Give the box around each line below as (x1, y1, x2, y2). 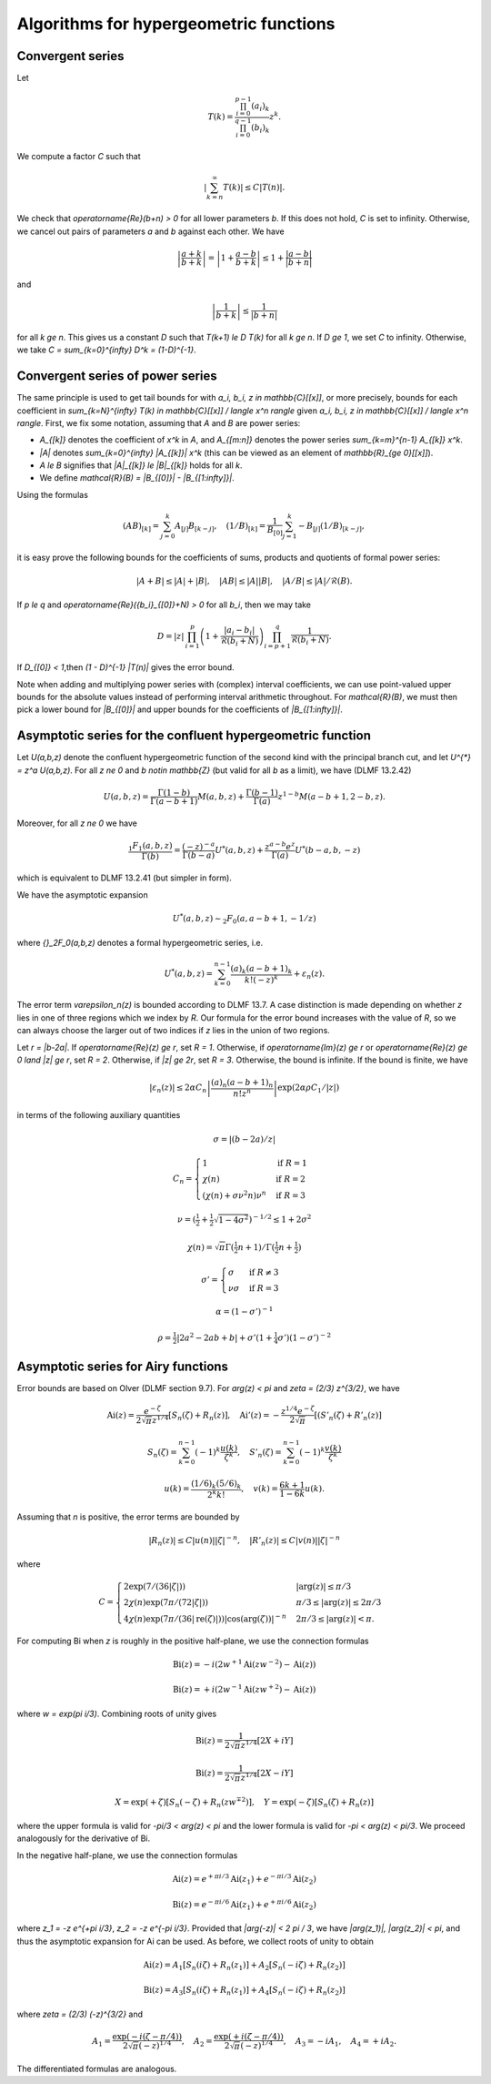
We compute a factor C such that (16, 150, 141, 161)
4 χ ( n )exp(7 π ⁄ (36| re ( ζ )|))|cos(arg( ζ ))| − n (123, 1612, 286, 1624)
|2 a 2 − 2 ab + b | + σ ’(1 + (176, 1331, 273, 1343)
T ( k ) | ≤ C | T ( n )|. (223, 182, 286, 192)
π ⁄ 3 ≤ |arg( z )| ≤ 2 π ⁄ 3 (296, 1598, 382, 1608)
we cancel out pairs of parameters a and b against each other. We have (16, 226, 286, 237)
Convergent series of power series (16, 369, 217, 384)
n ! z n (233, 1086, 252, 1099)
